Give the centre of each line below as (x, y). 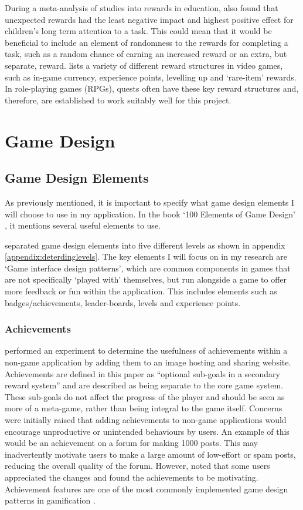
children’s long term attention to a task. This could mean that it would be (138, 31)
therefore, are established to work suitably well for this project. (118, 100)
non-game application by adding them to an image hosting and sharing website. (148, 362)
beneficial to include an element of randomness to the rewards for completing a (147, 42)
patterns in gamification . (50, 500)
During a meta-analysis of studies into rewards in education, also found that (142, 8)
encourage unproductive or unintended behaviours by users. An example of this (147, 431)
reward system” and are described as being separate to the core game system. (144, 385)
